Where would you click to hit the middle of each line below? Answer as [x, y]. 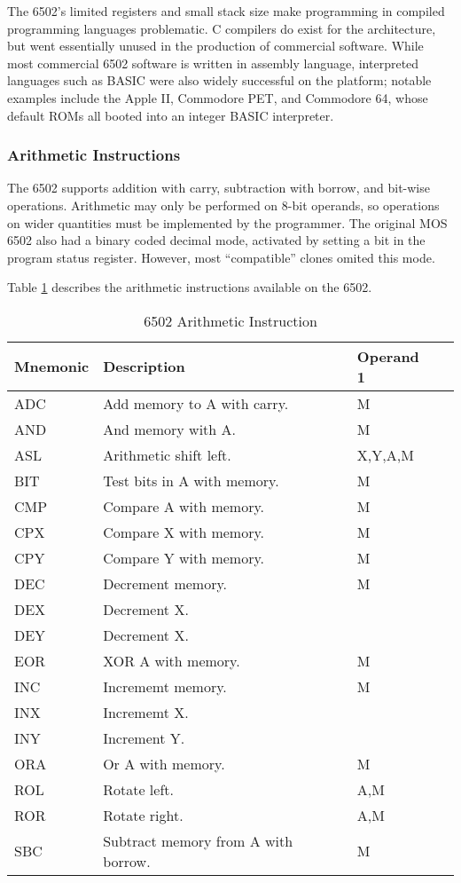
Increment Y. [144, 737]
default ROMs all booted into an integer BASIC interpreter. [171, 115]
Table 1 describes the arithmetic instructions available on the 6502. [190, 287]
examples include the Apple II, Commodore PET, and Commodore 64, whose [218, 97]
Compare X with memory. [184, 532]
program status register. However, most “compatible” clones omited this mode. [221, 257]
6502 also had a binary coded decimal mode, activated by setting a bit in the [216, 240]
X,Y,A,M [385, 454]
